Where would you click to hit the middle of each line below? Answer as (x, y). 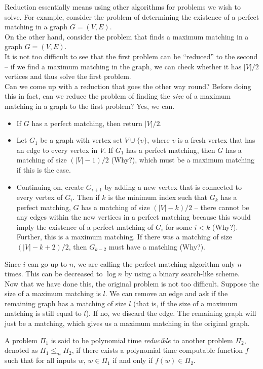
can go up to (48, 263)
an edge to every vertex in (57, 150)
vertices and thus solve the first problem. (68, 76)
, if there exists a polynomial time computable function (157, 350)
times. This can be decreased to (54, 274)
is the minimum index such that (158, 197)
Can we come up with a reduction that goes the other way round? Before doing (128, 86)
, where (158, 140)
